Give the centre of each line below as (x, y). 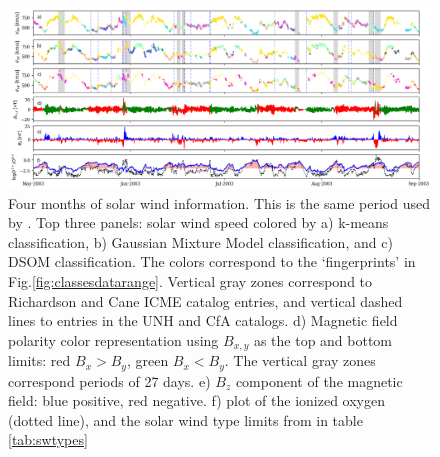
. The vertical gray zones (300, 360)
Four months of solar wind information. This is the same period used (219, 202)
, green (147, 360)
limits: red (39, 360)
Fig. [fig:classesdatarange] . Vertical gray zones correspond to (190, 280)
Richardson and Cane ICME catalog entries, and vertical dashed (205, 300)
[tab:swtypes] (48, 439)
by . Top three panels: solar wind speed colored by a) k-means (198, 222)
